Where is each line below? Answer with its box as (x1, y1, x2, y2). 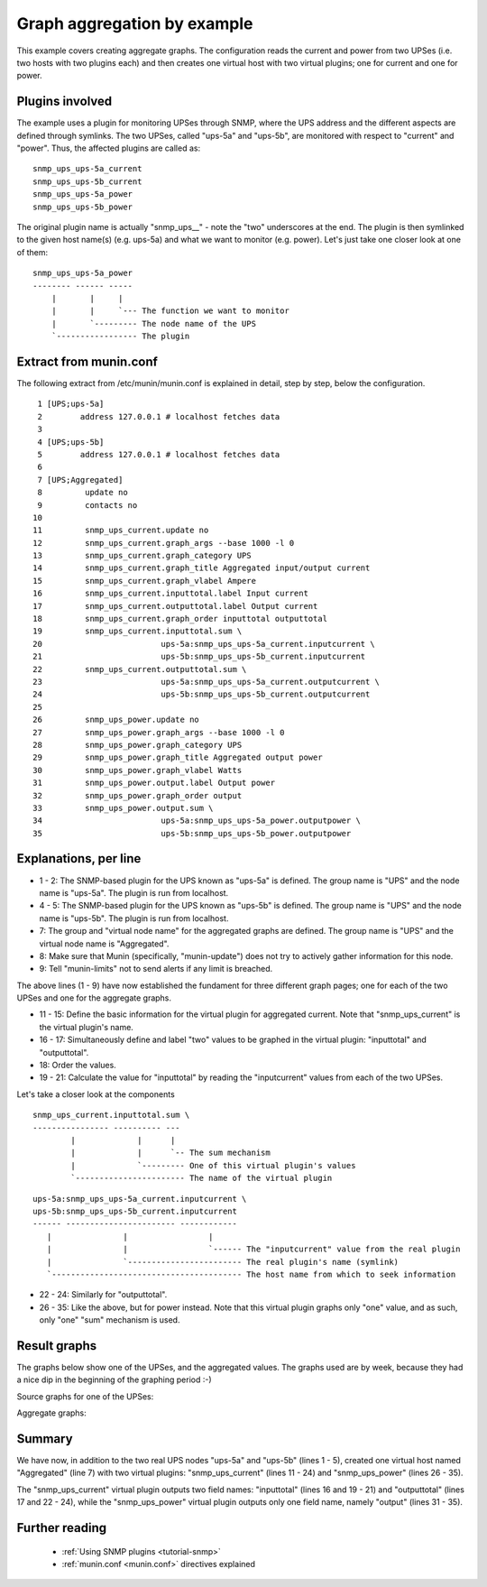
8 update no (37, 487, 128, 498)
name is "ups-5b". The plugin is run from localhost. (39, 912, 229, 924)
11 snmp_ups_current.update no (32, 525, 209, 536)
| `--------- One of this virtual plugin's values (70, 1160, 356, 1170)
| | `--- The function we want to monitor (51, 306, 290, 316)
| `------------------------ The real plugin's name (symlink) (46, 1257, 400, 1267)
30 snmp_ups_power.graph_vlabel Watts (32, 765, 243, 775)
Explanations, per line (16, 851, 142, 866)
